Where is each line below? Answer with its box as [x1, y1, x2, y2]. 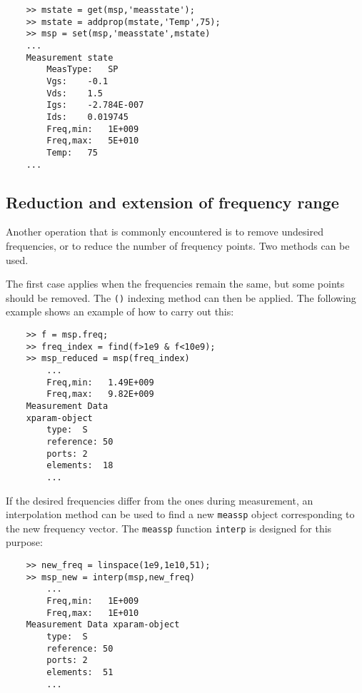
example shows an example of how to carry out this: [6, 304, 234, 319]
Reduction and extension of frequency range [6, 191, 339, 213]
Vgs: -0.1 [46, 76, 109, 86]
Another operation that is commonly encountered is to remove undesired [6, 224, 323, 239]
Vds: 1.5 [46, 88, 104, 98]
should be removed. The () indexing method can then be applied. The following [6, 290, 356, 305]
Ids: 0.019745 [46, 111, 129, 122]
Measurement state [26, 52, 114, 63]
